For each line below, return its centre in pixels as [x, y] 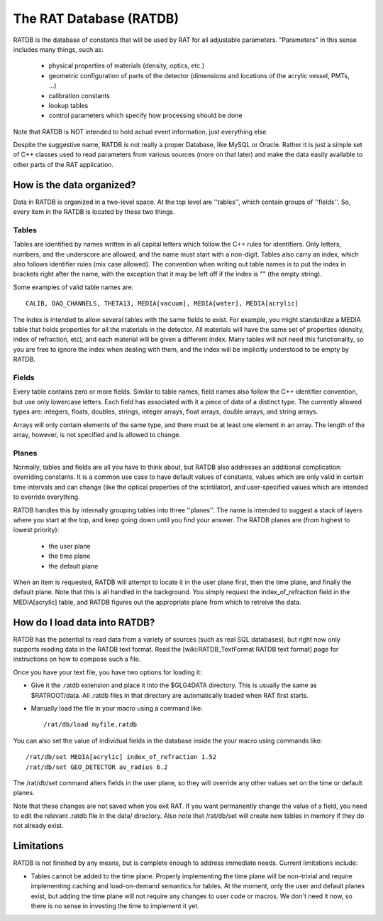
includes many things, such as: [59, 49]
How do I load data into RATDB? [84, 622]
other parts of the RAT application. [63, 164]
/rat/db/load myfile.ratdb [90, 725]
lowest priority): [36, 530]
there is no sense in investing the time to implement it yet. [115, 905]
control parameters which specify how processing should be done [145, 115]
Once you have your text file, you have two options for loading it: [107, 672]
